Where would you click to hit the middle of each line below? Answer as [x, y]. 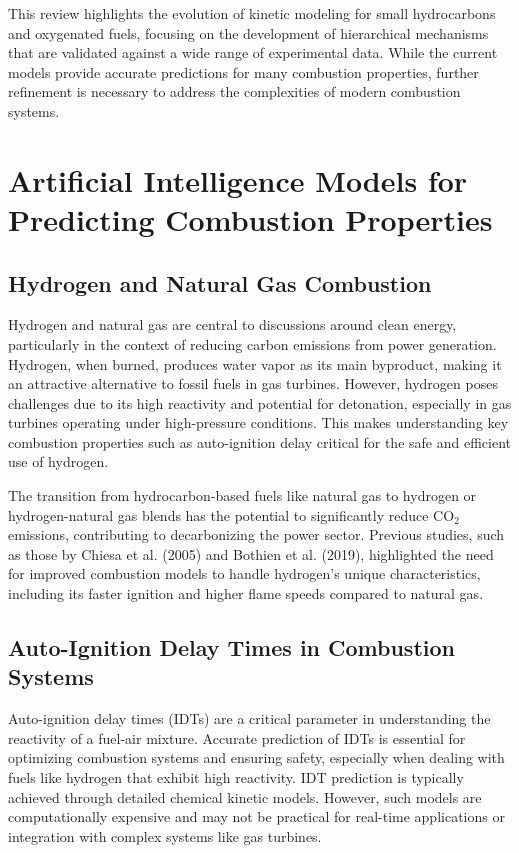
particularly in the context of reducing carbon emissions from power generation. [252, 343]
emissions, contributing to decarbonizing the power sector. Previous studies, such [256, 534]
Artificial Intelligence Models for [238, 179]
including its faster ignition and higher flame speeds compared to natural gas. [246, 593]
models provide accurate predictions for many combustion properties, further [243, 71]
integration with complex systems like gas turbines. [165, 835]
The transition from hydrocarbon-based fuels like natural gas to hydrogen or [242, 495]
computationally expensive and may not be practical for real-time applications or [256, 816]
